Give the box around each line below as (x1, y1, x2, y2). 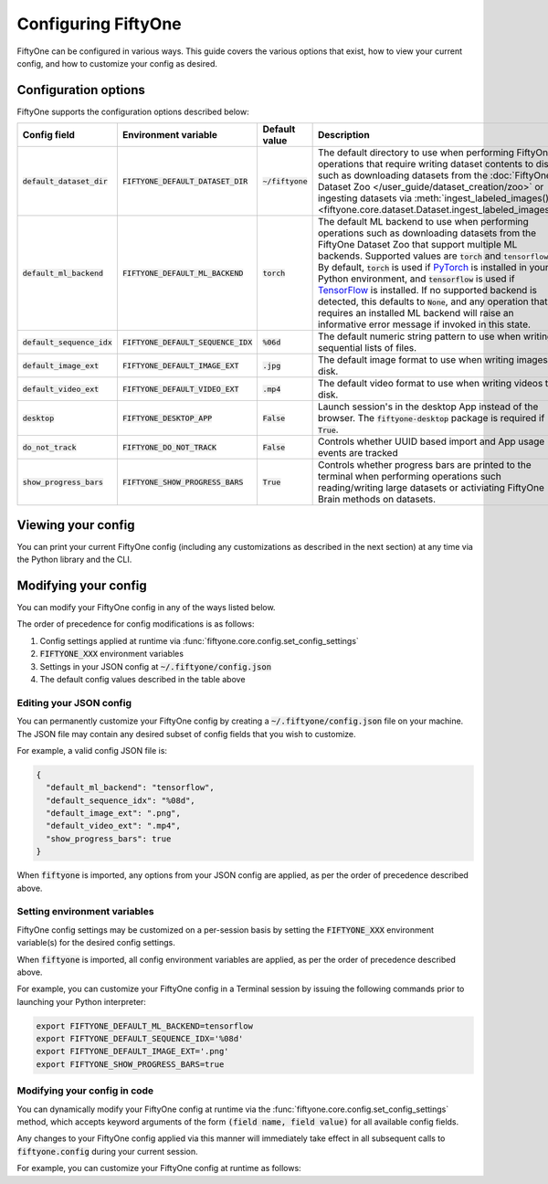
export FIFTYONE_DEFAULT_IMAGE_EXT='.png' (36, 1046, 229, 1057)
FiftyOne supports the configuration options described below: (16, 106, 250, 117)
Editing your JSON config (16, 696, 132, 709)
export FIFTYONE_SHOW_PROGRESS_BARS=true (36, 1059, 225, 1069)
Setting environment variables (16, 905, 154, 918)
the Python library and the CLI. (16, 554, 132, 566)
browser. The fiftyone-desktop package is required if (317, 412, 545, 425)
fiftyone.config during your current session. (16, 1146, 198, 1157)
